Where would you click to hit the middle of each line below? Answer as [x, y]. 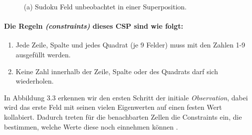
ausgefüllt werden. [43, 54]
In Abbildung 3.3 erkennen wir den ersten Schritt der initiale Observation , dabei [126, 97]
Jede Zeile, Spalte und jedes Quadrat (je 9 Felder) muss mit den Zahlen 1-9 [130, 45]
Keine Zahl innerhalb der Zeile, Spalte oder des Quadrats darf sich [117, 71]
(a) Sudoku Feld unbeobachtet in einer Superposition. [105, 6]
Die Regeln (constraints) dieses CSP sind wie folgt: [94, 26]
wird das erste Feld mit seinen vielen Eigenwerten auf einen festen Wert [113, 107]
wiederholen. [35, 81]
